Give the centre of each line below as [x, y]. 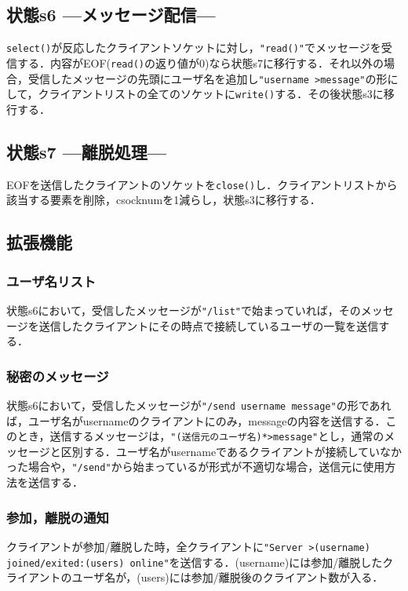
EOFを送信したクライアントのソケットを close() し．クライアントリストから [202, 184]
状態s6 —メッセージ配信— [111, 15]
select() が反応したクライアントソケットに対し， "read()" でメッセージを [194, 47]
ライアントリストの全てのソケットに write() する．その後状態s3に [216, 94]
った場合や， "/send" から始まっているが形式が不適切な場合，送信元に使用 [196, 467]
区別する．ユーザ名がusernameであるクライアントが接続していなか [231, 451]
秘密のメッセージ [58, 376]
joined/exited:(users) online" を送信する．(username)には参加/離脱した [195, 562]
